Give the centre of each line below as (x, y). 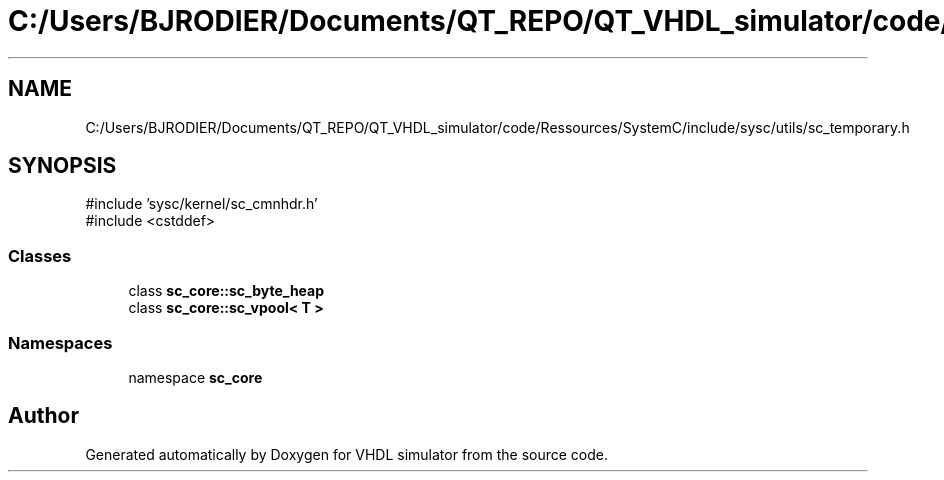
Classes (40, 255)
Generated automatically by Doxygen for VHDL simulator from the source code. (347, 454)
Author (43, 416)
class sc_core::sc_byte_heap (226, 291)
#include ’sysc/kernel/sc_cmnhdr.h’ (201, 204)
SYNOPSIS (62, 166)
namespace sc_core (195, 377)
